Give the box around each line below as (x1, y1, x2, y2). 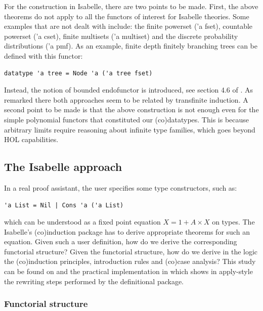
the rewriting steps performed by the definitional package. (4, 276, 184, 286)
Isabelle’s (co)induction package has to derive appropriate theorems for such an (4, 226, 250, 237)
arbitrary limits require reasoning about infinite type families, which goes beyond (4, 124, 255, 135)
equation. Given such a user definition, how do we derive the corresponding (4, 236, 237, 247)
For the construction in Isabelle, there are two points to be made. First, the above (4, 1, 258, 11)
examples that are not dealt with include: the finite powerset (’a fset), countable (4, 21, 253, 31)
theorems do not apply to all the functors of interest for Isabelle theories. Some (4, 11, 249, 21)
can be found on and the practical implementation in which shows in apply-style (4, 266, 253, 277)
